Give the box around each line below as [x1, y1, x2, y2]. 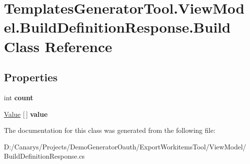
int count [4, 92, 34, 102]
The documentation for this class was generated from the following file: [4, 125, 215, 135]
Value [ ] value [4, 109, 48, 119]
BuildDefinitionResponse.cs [4, 151, 85, 161]
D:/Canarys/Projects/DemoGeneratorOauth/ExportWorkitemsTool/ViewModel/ [4, 141, 247, 151]
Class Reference [4, 36, 112, 56]
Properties [4, 70, 58, 85]
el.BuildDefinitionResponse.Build [4, 17, 231, 37]
